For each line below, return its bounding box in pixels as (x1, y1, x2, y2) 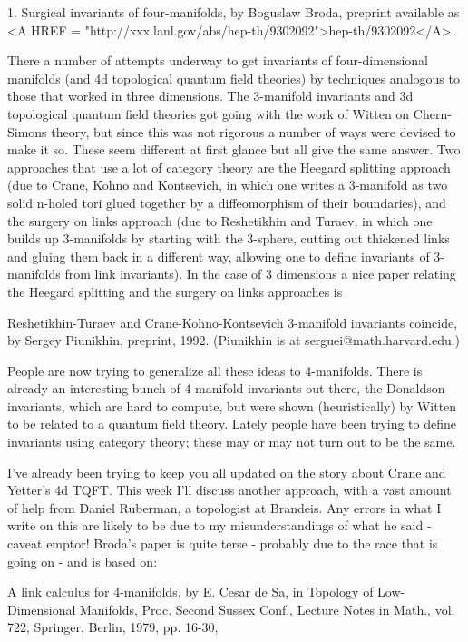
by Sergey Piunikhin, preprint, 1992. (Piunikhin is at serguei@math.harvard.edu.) (7, 331, 461, 350)
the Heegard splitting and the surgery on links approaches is (7, 281, 343, 301)
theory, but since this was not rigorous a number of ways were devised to (51, 122, 456, 141)
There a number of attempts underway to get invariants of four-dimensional (7, 51, 428, 70)
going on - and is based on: (7, 551, 158, 570)
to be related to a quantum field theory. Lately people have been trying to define (7, 414, 456, 433)
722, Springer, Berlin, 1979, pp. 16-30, (7, 617, 219, 637)
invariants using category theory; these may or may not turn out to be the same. (7, 432, 456, 451)
